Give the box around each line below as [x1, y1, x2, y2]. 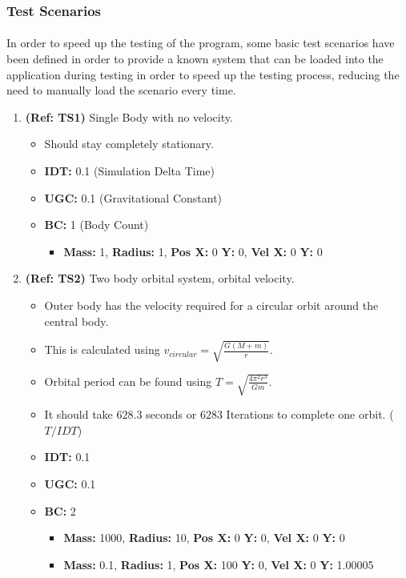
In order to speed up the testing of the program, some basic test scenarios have [6, 34, 395, 51]
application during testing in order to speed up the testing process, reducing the [6, 66, 400, 82]
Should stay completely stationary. [44, 135, 214, 152]
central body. [44, 312, 109, 329]
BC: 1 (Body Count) [44, 216, 149, 233]
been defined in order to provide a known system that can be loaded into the [6, 50, 384, 67]
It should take [44, 406, 113, 423]
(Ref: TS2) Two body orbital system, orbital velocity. [25, 270, 295, 287]
